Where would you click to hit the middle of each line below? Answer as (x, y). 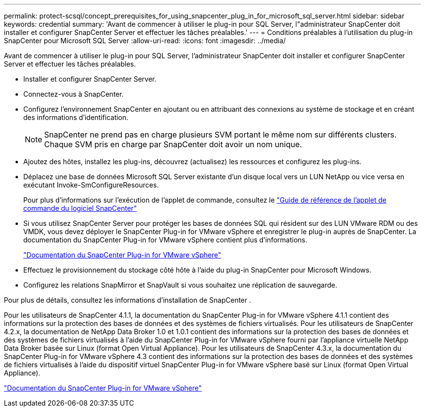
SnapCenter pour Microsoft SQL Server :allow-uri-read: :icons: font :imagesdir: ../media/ (145, 41)
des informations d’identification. (76, 117)
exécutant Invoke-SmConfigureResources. (91, 185)
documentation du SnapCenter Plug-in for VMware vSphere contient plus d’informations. (165, 240)
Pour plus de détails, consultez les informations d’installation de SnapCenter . (128, 300)
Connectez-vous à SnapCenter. (74, 94)
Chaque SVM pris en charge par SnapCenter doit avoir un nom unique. (173, 144)
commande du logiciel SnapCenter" (80, 208)
